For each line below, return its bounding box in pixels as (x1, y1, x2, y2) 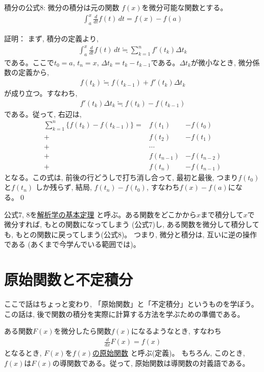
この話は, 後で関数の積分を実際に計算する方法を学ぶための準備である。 (4, 308, 245, 319)
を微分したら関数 (54, 326, 111, 336)
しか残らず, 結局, (35, 182, 92, 192)
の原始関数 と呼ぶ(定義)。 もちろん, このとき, (92, 348, 245, 358)
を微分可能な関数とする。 (141, 2, 228, 12)
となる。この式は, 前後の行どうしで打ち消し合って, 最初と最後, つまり (4, 171, 238, 182)
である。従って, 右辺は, (4, 108, 82, 119)
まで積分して (200, 209, 244, 219)
